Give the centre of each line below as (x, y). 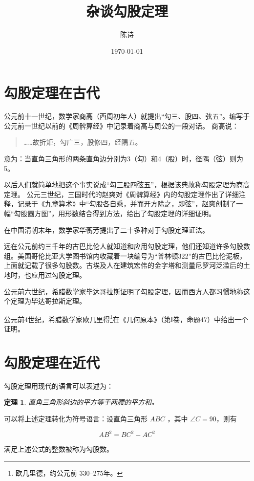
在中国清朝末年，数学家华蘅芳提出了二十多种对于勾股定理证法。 (106, 230)
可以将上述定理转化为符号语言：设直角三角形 (76, 418)
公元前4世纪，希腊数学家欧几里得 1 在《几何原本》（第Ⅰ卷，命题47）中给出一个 (126, 318)
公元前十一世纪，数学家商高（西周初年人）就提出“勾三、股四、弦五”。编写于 (127, 116)
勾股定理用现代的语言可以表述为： (59, 385)
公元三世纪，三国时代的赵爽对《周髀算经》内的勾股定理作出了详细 (133, 194)
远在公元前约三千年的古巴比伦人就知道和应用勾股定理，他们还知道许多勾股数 (127, 246)
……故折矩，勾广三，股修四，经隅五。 (83, 142)
